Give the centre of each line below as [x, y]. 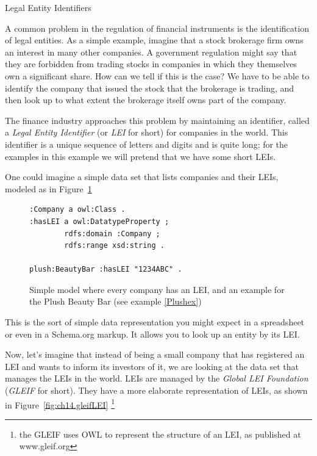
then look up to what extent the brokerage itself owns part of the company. [146, 100]
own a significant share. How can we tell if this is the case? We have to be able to [157, 75]
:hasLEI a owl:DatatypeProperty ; [99, 221]
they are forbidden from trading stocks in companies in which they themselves [151, 64]
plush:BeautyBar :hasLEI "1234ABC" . [106, 270]
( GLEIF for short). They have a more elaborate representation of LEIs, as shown [156, 390]
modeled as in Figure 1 [48, 188]
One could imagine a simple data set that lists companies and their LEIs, [142, 177]
